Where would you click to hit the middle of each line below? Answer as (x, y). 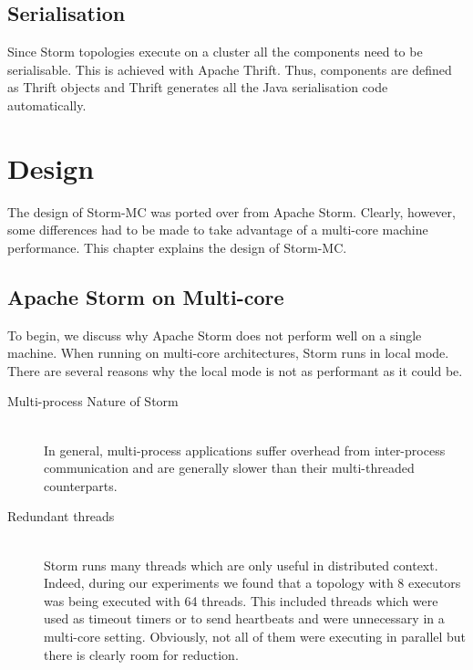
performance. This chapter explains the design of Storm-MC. (177, 247)
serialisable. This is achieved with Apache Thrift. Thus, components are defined (230, 69)
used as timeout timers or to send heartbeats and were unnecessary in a (244, 618)
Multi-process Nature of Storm (93, 401)
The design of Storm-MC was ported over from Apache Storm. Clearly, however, (231, 211)
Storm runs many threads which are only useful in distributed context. (241, 565)
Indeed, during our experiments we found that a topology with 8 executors (252, 583)
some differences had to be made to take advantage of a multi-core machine (218, 230)
